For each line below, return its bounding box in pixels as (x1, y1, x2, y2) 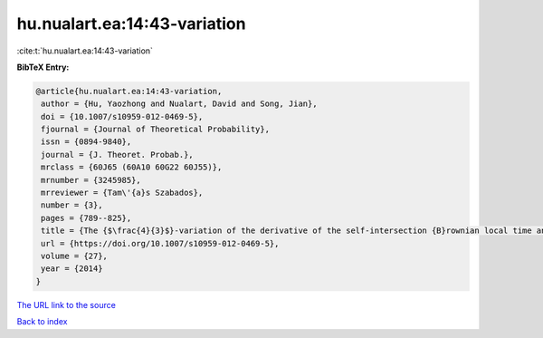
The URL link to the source (16, 299, 117, 310)
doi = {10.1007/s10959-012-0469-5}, (41, 111, 204, 121)
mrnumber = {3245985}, (41, 175, 142, 185)
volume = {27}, (41, 251, 109, 261)
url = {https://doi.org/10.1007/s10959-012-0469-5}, (41, 238, 280, 248)
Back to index (16, 316, 68, 327)
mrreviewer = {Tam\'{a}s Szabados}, (41, 188, 204, 198)
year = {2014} (41, 264, 103, 274)
